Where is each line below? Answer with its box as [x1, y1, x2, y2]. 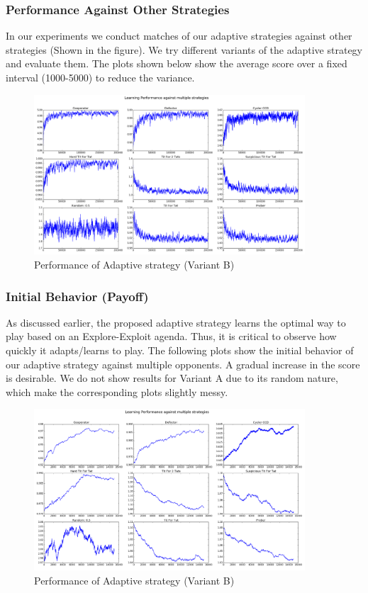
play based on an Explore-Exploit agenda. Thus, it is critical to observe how [6, 329, 337, 344]
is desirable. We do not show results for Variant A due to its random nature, [6, 371, 338, 385]
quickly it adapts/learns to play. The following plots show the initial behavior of [6, 343, 354, 357]
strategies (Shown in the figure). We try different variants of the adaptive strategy [6, 42, 362, 57]
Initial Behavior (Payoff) [6, 287, 149, 305]
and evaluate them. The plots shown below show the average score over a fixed [6, 56, 347, 71]
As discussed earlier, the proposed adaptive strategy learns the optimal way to [6, 315, 346, 329]
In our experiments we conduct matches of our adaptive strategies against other [6, 28, 352, 43]
